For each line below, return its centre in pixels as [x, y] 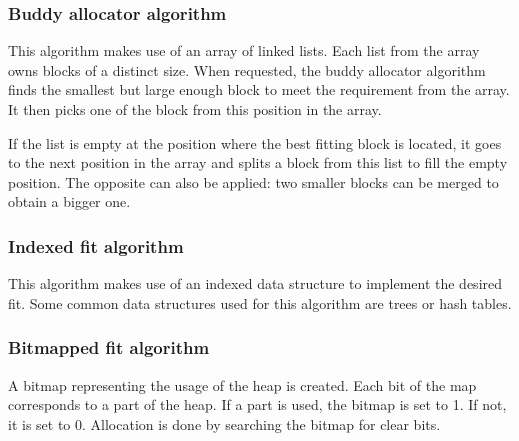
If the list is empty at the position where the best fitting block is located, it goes [255, 142]
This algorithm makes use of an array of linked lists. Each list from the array [244, 50]
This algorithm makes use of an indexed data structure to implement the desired [255, 283]
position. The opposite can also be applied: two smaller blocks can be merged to [253, 181]
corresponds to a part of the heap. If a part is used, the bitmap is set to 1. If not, [257, 404]
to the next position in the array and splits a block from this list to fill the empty [258, 162]
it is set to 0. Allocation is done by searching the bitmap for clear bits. [224, 423]
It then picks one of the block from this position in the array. [195, 109]
